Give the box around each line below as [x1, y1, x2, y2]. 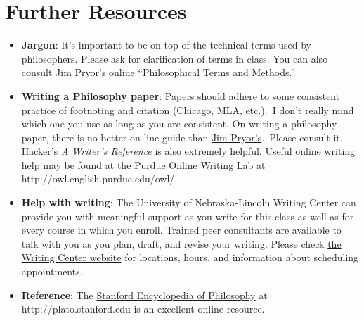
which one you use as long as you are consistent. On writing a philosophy [21, 116, 337, 131]
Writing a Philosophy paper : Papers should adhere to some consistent [21, 88, 340, 103]
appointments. [21, 264, 83, 279]
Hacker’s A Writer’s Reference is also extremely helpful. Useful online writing [21, 144, 356, 158]
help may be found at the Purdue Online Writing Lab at [21, 157, 266, 172]
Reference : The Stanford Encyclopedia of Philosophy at [21, 287, 268, 302]
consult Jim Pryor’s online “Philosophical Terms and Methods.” [21, 65, 296, 80]
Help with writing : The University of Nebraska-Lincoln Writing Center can [21, 195, 356, 210]
